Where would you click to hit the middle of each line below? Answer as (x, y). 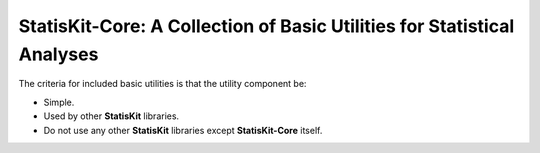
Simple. (59, 102)
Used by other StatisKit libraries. (111, 116)
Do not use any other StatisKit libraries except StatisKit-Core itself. (183, 130)
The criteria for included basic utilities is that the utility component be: (162, 84)
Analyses (58, 54)
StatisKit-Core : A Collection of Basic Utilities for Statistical (266, 26)
